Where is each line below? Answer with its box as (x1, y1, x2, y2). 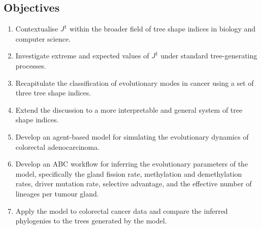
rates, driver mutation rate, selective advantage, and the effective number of (15, 178, 252, 189)
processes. (15, 60, 46, 71)
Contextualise (15, 23, 58, 34)
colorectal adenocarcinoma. (15, 141, 100, 152)
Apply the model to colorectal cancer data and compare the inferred (15, 205, 228, 216)
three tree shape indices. (15, 87, 91, 98)
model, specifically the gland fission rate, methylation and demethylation (15, 168, 242, 179)
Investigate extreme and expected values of (15, 50, 149, 61)
